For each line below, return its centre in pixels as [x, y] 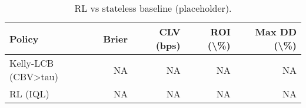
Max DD [276, 32]
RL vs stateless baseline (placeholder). [153, 8]
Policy [24, 38]
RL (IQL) [29, 94]
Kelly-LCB [32, 63]
